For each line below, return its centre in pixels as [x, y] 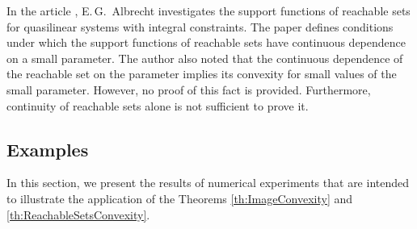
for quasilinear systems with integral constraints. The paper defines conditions [200, 26]
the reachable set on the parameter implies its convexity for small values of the [202, 74]
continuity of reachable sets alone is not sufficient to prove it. [158, 105]
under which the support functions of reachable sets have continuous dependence [206, 42]
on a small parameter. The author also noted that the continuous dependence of [205, 58]
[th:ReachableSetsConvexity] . [78, 214]
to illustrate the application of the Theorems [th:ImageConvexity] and [180, 198]
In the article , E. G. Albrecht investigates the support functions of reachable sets [208, 10]
